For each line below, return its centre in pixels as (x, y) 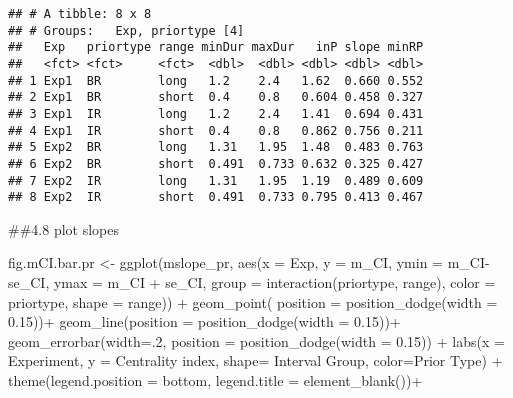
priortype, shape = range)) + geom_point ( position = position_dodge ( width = (253, 301)
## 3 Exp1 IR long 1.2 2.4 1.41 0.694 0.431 (216, 113)
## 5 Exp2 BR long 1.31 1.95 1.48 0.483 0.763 (216, 147)
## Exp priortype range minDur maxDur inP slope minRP (216, 47)
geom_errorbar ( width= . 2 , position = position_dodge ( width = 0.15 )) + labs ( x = (256, 340)
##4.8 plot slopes (63, 228)
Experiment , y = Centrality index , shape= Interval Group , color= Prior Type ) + (255, 360)
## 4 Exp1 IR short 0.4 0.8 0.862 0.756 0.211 (216, 130)
